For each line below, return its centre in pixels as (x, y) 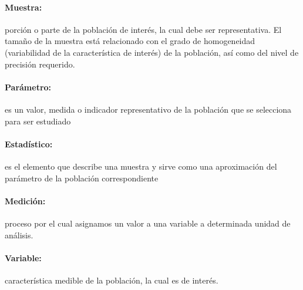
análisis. (19, 235)
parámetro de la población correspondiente (82, 178)
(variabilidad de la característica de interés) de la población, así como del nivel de (152, 52)
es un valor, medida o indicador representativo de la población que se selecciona (148, 109)
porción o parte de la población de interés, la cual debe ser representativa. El (143, 29)
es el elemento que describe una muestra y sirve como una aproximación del (141, 166)
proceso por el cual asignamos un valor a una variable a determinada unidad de (148, 223)
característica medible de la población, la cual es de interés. (112, 280)
